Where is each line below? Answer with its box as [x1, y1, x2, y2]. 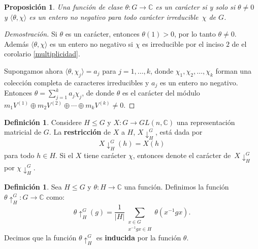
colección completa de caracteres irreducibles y [4, 77, 149, 87]
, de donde [82, 87, 114, 98]
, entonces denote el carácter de [133, 149, 231, 160]
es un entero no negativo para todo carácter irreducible [29, 11, 199, 22]
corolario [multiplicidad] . [4, 48, 80, 59]
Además [4, 38, 29, 49]
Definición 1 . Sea [4, 181, 62, 192]
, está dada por [155, 127, 203, 137]
